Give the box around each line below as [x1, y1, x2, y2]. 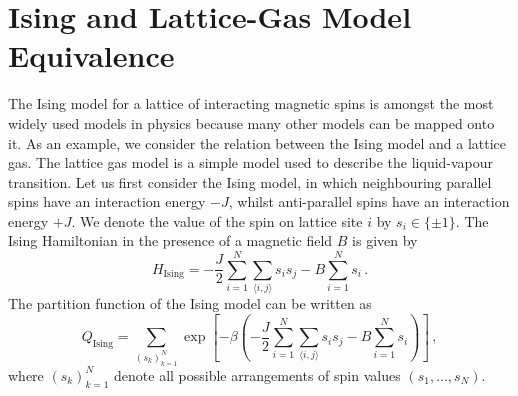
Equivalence [8, 35, 175, 76]
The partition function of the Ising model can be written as [8, 293, 372, 314]
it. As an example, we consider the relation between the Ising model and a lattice [8, 132, 507, 153]
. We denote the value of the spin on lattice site [71, 210, 363, 231]
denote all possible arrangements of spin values [114, 364, 401, 385]
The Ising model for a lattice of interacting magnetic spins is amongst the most [8, 93, 494, 114]
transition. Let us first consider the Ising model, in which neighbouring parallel [8, 171, 492, 192]
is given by [352, 230, 418, 251]
